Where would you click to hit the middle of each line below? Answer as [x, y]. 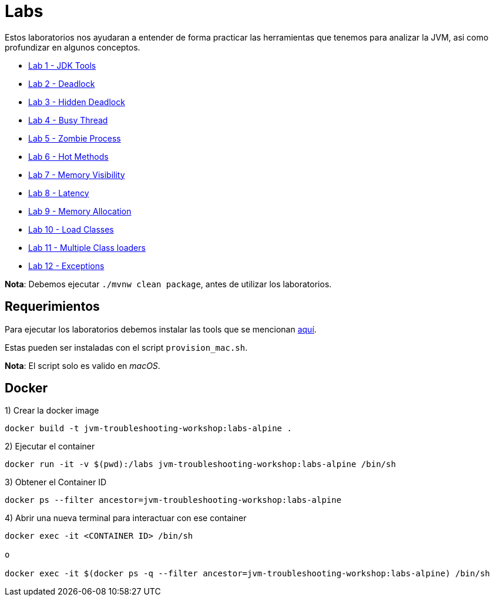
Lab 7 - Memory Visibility [77, 174]
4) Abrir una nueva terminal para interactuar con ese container [126, 518]
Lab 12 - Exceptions [66, 266]
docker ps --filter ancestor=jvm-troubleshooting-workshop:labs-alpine [173, 500]
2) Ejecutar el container [50, 446]
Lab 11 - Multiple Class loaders [87, 247]
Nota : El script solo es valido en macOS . [83, 365]
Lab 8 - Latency [59, 193]
